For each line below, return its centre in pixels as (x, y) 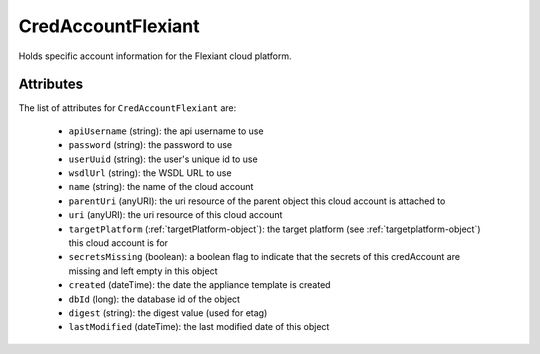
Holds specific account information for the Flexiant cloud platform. (155, 56)
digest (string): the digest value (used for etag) (168, 312)
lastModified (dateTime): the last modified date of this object (199, 327)
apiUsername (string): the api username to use (166, 131)
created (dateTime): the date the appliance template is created (199, 285)
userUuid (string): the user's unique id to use (163, 159)
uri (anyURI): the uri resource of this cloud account (175, 215)
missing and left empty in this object (143, 271)
